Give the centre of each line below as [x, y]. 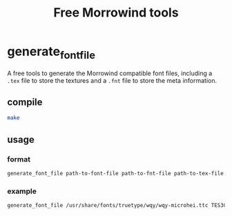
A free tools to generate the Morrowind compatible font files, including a [110, 73]
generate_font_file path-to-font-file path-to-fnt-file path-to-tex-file [116, 173]
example [22, 191]
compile [25, 102]
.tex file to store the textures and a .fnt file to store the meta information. [112, 80]
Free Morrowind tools [116, 13]
